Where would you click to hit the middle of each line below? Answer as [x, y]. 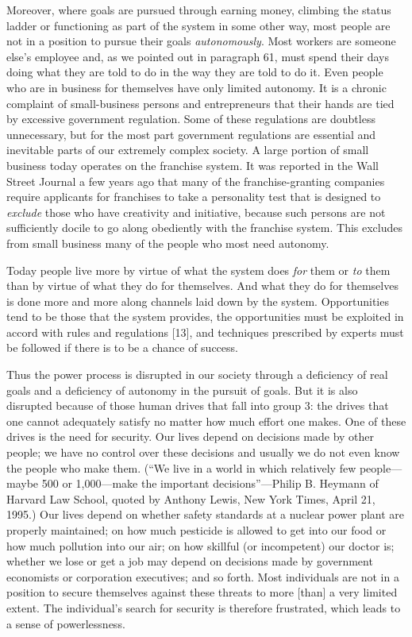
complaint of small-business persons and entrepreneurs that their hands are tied [200, 103]
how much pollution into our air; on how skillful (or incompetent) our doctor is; [200, 545]
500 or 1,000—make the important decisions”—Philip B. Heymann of [210, 483]
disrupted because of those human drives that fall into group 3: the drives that [198, 405]
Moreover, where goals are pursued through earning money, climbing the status [199, 10]
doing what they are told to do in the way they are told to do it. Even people [195, 72]
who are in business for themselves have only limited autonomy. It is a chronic [196, 87]
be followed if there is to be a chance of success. [122, 347]
